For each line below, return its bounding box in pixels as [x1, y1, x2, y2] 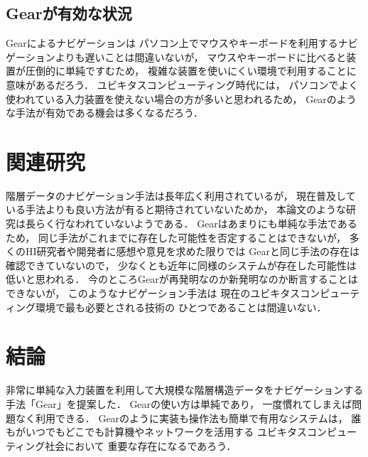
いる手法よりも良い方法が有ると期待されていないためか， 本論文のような [6, 202, 347, 217]
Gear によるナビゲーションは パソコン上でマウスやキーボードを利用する [6, 36, 338, 50]
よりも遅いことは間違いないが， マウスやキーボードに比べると [55, 49, 347, 64]
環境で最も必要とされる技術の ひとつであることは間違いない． [35, 299, 327, 314]
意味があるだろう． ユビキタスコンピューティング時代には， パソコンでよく [6, 77, 359, 92]
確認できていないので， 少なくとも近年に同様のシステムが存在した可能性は [6, 257, 357, 272]
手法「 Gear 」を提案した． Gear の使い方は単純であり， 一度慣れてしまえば [6, 396, 352, 411]
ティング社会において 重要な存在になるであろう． [6, 438, 237, 453]
